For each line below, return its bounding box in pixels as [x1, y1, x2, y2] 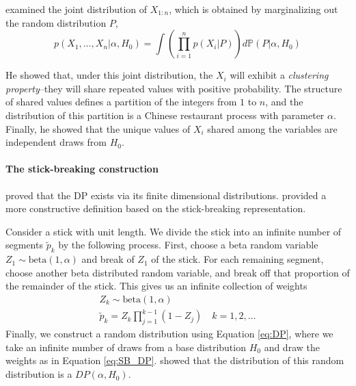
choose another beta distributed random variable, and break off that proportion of [5, 265, 350, 279]
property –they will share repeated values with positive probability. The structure [5, 81, 342, 95]
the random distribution [5, 15, 107, 29]
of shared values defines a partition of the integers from [5, 94, 237, 109]
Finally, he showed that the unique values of [5, 121, 191, 136]
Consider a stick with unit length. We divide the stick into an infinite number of [5, 224, 342, 238]
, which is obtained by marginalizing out [169, 2, 338, 16]
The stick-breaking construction [5, 162, 159, 176]
